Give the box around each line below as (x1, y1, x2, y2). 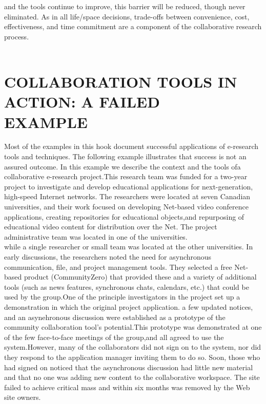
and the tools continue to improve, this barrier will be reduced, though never (4, 1, 245, 11)
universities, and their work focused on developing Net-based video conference (4, 201, 249, 212)
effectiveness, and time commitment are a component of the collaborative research (4, 21, 262, 32)
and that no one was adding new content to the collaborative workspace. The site (4, 372, 260, 382)
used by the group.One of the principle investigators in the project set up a (4, 291, 240, 302)
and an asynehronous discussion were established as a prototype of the (4, 311, 226, 322)
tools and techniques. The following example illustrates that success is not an (4, 151, 247, 162)
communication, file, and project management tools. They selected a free (4, 261, 232, 272)
